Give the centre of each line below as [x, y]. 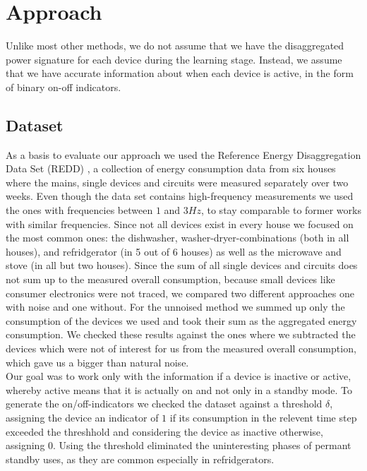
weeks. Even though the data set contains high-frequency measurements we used [180, 196]
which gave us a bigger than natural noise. [97, 362]
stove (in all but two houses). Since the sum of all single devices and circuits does [182, 265]
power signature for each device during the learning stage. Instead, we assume [174, 59]
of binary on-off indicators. [64, 87]
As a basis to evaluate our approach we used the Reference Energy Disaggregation [183, 154]
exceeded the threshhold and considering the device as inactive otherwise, [164, 431]
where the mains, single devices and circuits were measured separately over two [177, 182]
